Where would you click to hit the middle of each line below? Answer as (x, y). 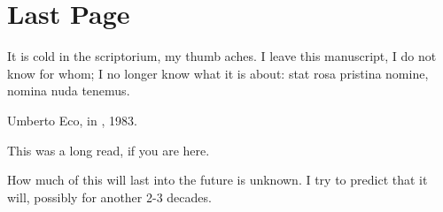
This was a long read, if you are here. (109, 150)
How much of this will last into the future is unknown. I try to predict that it (218, 180)
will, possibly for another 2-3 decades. (109, 197)
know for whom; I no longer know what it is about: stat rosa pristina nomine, (218, 73)
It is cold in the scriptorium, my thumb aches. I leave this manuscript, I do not (222, 56)
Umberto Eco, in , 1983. (72, 120)
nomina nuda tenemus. (69, 91)
